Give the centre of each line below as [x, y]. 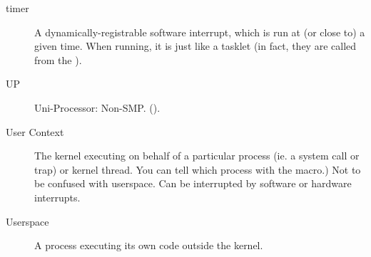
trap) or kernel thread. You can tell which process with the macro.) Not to [198, 169]
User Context [35, 131]
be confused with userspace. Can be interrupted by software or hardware [193, 183]
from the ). [58, 59]
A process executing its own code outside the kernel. [149, 245]
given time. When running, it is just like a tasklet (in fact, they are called [195, 46]
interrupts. [57, 197]
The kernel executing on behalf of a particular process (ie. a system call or [197, 156]
